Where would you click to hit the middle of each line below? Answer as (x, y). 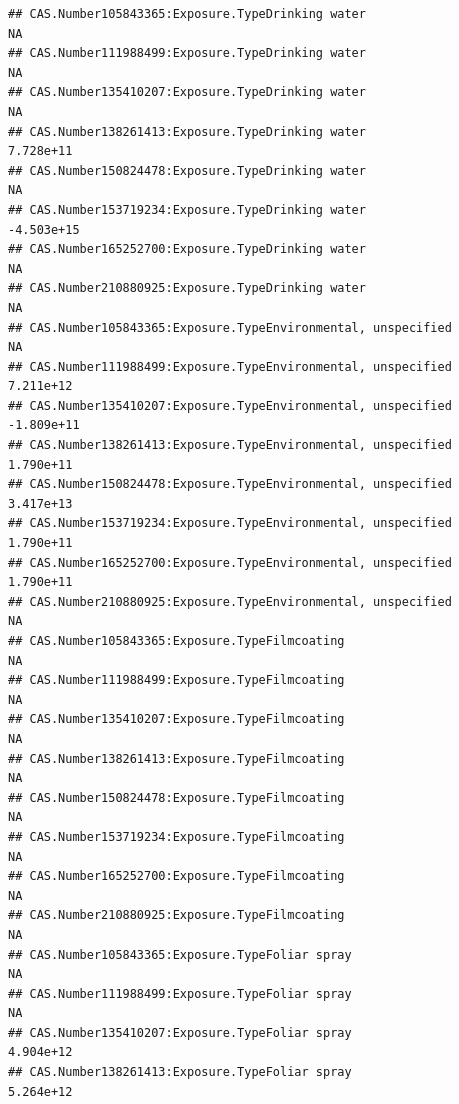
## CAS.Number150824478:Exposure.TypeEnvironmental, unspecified (230, 484)
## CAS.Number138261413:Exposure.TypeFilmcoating (176, 758)
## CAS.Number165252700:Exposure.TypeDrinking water (187, 249)
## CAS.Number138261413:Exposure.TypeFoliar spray (180, 1072)
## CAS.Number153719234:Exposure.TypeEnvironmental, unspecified (230, 523)
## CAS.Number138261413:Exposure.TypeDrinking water (187, 131)
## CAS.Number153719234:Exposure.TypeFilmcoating (176, 836)
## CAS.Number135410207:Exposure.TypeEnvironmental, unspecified (230, 405)
